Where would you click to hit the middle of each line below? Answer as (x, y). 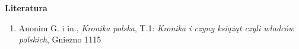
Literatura (26, 8)
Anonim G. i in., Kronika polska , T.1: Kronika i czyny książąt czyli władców (156, 27)
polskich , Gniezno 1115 (60, 39)
